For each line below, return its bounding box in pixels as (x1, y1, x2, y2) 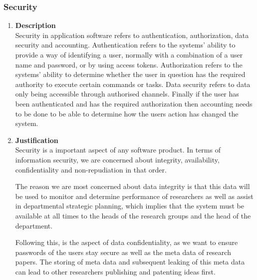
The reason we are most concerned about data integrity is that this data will (15, 181, 250, 191)
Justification (15, 134, 58, 145)
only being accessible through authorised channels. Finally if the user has (15, 88, 239, 99)
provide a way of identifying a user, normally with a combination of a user (15, 49, 243, 59)
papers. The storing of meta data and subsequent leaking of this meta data (15, 256, 245, 267)
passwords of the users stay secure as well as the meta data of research (15, 246, 231, 257)
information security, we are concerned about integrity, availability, (15, 154, 220, 164)
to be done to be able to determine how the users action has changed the (15, 108, 239, 118)
